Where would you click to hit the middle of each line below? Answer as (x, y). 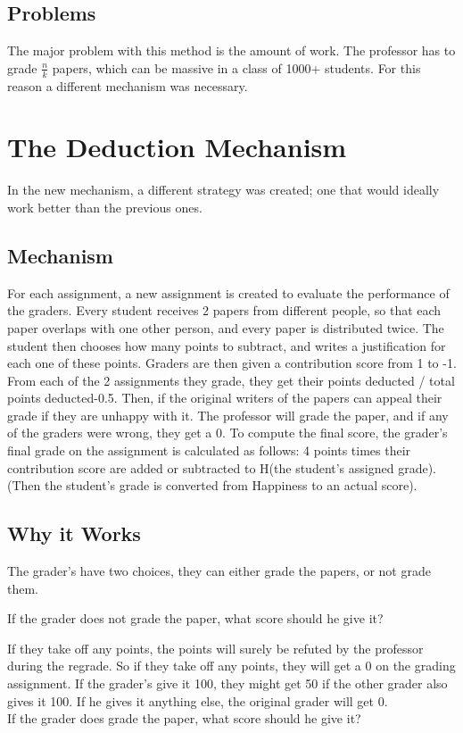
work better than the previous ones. (105, 207)
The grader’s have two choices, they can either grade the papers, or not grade (219, 571)
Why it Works (74, 533)
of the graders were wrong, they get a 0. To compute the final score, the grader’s (227, 433)
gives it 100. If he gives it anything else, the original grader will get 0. (198, 700)
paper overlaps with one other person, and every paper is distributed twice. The (226, 327)
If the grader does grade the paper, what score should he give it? (184, 718)
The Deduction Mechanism (177, 147)
